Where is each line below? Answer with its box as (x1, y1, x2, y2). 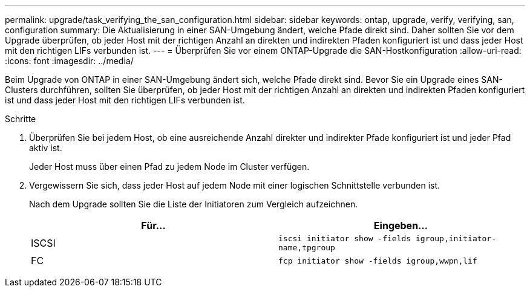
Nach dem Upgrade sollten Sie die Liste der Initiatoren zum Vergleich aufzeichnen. (29, 199, 358, 209)
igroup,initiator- (415, 234, 497, 243)
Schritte (5, 114, 36, 124)
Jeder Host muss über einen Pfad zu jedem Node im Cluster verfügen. (29, 161, 310, 172)
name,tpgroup (278, 243, 335, 252)
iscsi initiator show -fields (278, 234, 411, 243)
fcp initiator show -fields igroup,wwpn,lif (278, 256, 477, 265)
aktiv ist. (29, 143, 62, 153)
